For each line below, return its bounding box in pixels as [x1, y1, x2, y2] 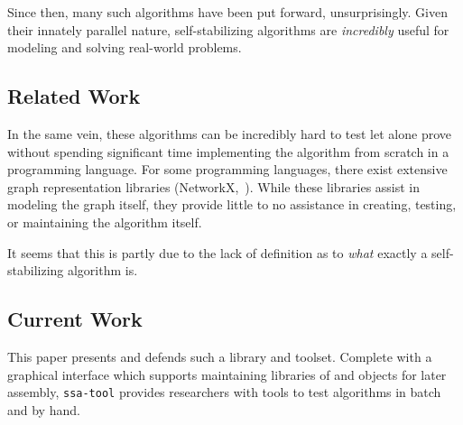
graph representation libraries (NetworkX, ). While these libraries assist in [7, 177, 421, 196]
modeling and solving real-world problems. [7, 38, 242, 57]
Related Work [7, 82, 141, 110]
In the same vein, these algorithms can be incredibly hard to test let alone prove [7, 124, 451, 143]
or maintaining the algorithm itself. [7, 212, 202, 231]
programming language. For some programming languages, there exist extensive [7, 160, 448, 179]
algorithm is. [67, 261, 138, 280]
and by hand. [7, 400, 80, 419]
